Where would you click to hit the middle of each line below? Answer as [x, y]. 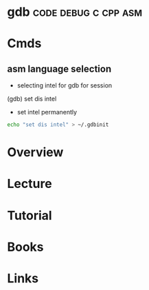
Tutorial [30, 215]
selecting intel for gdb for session [65, 85]
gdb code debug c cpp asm [75, 12]
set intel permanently [47, 112]
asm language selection [59, 69]
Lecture [30, 184]
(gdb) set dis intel [32, 99]
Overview [35, 153]
